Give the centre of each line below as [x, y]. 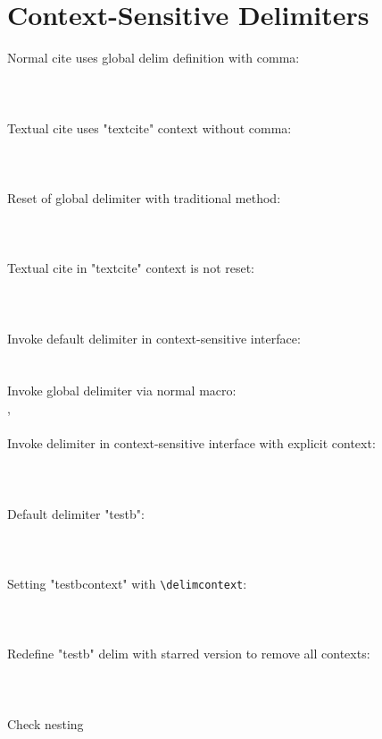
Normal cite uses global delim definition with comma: [154, 58]
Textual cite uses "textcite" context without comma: [149, 127]
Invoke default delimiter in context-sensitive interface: [154, 338]
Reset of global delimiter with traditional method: [144, 197]
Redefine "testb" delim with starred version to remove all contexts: [189, 654]
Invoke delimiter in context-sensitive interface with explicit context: [191, 443]
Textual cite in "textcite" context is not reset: [131, 268]
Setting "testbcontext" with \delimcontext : [127, 583]
